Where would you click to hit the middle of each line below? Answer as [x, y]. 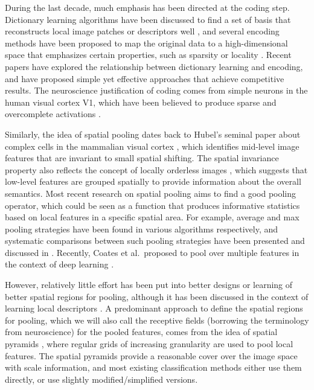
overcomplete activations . [53, 114]
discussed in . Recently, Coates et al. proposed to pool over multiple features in [152, 252]
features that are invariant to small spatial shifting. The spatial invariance [142, 158]
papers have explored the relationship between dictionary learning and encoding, [154, 66]
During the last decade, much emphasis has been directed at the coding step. [147, 7]
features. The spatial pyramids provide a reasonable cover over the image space [151, 355]
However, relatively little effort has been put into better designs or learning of [149, 285]
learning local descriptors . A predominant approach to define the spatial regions [154, 308]
